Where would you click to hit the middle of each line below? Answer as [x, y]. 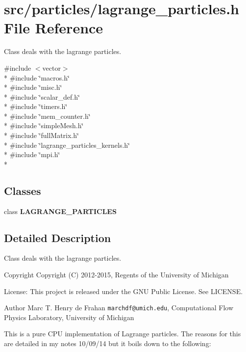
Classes [23, 190]
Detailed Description [58, 237]
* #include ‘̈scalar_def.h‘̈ [42, 96]
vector [51, 68]
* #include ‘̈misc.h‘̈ [33, 87]
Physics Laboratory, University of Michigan [69, 317]
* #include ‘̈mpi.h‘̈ [32, 154]
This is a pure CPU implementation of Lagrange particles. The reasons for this [123, 334]
